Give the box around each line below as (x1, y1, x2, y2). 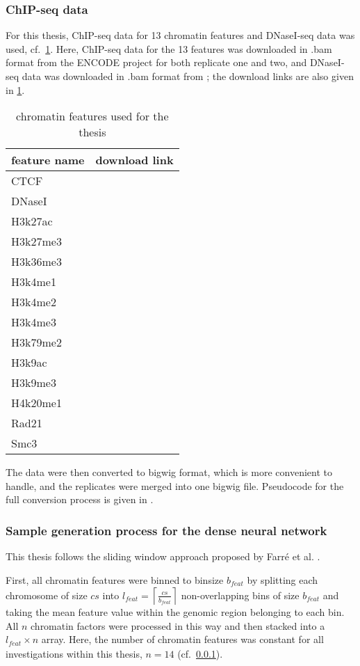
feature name (11, 152, 85, 168)
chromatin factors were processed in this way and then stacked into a (31, 618, 325, 633)
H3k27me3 (11, 233, 62, 250)
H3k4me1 (11, 273, 56, 290)
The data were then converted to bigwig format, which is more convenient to (6, 465, 332, 479)
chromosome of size (6, 587, 88, 602)
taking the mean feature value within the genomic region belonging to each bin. (6, 605, 345, 619)
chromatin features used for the (16, 108, 169, 125)
